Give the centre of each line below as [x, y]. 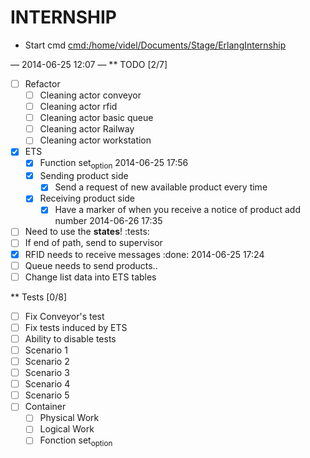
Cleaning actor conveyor [90, 95]
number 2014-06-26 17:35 [108, 221]
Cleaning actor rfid [78, 107]
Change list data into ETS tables [90, 277]
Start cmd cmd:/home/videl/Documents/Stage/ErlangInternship [155, 45]
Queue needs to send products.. [91, 265]
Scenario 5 [47, 395]
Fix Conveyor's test [64, 316]
